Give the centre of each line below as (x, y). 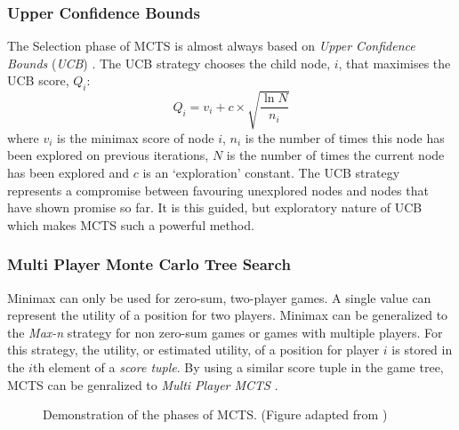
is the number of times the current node (335, 155)
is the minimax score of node (136, 137)
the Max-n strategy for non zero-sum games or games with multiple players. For (225, 332)
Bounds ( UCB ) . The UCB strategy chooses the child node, (169, 63)
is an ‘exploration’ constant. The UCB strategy (271, 172)
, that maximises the (395, 63)
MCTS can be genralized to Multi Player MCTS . (143, 384)
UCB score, (38, 80)
